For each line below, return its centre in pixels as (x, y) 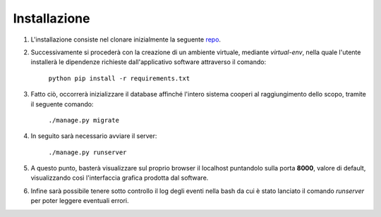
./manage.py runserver (87, 152)
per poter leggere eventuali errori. (80, 201)
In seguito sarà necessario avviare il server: (94, 136)
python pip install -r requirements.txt (119, 78)
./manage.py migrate (84, 120)
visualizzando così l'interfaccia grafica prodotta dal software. (120, 178)
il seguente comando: (62, 104)
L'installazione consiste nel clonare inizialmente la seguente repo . (126, 39)
